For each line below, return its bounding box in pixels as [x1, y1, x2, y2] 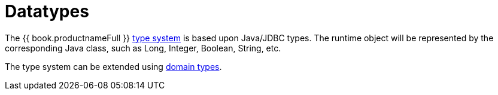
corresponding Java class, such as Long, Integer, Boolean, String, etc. [5, 42, 281, 53]
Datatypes [5, 1, 89, 22]
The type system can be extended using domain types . [5, 61, 222, 72]
